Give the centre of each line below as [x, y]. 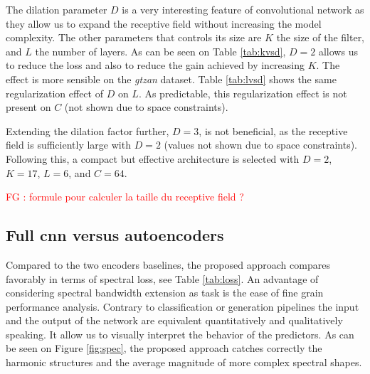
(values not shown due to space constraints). [261, 145]
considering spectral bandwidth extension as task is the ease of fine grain [165, 293]
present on [28, 107]
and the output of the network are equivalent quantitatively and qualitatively [174, 320]
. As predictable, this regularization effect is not [243, 93]
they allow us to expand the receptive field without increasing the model [164, 23]
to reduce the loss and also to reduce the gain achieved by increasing [155, 65]
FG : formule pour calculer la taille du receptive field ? [125, 197]
